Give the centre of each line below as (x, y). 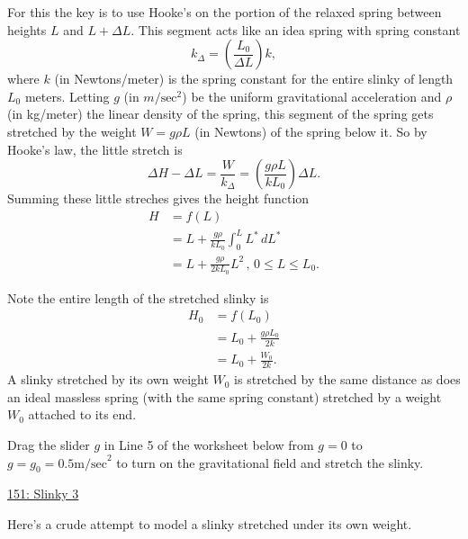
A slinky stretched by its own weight (108, 379)
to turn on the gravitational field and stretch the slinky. (270, 462)
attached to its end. (82, 414)
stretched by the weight (72, 131)
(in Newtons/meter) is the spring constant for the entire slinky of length (254, 79)
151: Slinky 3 (43, 494)
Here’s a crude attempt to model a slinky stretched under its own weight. (210, 524)
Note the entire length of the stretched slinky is (138, 297)
